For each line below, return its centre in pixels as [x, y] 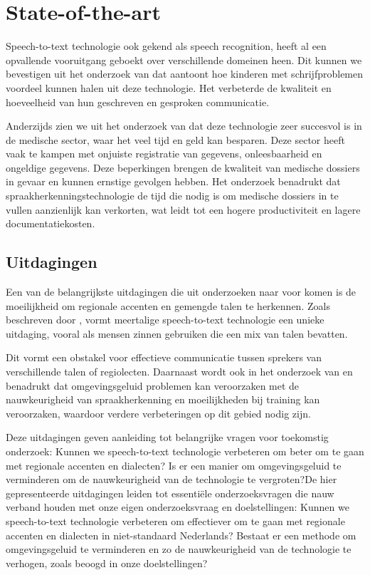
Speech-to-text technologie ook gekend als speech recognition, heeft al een [166, 46]
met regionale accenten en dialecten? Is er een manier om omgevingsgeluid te [174, 465]
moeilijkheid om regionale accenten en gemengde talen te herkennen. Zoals [168, 305]
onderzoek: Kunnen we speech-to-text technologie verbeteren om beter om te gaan [185, 451]
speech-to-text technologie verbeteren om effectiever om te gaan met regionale [175, 520]
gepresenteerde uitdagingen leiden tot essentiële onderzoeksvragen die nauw [170, 493]
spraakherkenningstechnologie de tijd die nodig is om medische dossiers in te [172, 196]
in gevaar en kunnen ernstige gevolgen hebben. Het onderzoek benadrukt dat [173, 181]
